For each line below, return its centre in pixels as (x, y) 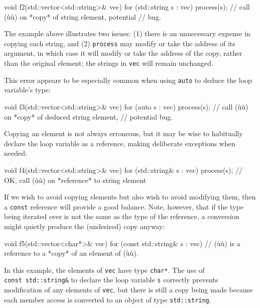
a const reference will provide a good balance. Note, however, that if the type (124, 206)
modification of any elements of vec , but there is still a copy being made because (128, 290)
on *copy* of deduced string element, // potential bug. (89, 116)
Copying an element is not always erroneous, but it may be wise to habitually (123, 133)
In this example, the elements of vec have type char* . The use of (104, 270)
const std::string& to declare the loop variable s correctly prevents (111, 280)
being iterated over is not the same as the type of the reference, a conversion (122, 216)
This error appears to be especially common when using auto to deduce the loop (128, 80)
